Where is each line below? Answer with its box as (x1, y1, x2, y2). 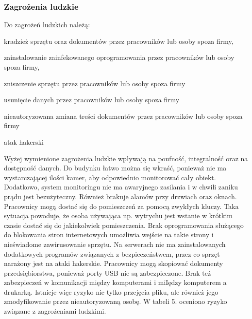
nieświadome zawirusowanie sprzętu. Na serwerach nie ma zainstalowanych (4, 239, 226, 249)
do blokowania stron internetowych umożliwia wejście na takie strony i (4, 229, 214, 240)
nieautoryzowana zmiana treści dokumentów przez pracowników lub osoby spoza (4, 111, 243, 121)
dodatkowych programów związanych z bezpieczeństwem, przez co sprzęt (4, 248, 220, 259)
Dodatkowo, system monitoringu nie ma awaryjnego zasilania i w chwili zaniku (4, 182, 238, 192)
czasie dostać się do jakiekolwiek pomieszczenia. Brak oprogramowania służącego (4, 220, 244, 230)
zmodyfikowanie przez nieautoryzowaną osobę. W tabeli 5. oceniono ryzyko (4, 296, 227, 306)
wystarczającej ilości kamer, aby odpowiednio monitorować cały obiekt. (4, 172, 216, 182)
